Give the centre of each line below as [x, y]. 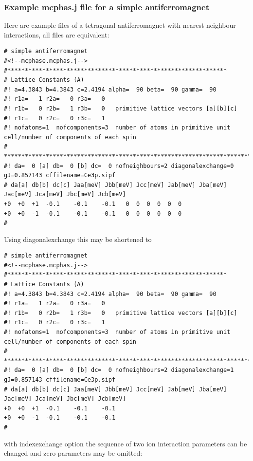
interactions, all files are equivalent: [57, 34]
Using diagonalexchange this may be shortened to [78, 239]
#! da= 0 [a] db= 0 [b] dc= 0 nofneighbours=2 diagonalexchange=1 [119, 370]
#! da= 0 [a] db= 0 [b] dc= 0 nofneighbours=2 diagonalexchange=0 [119, 166]
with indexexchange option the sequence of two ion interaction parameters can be [126, 443]
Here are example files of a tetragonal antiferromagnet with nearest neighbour [120, 25]
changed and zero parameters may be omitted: [73, 453]
